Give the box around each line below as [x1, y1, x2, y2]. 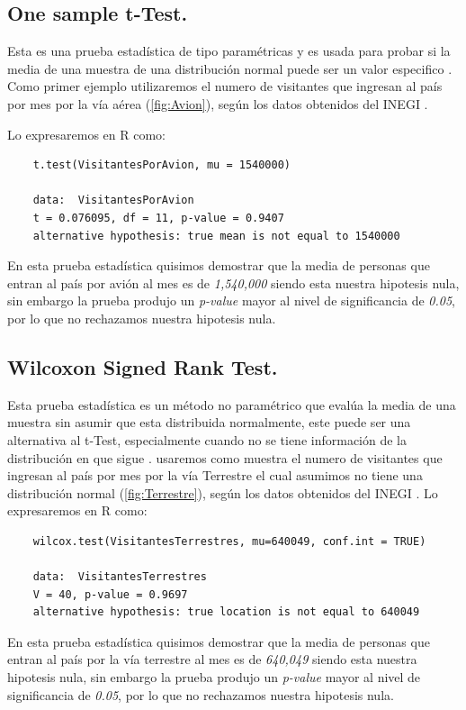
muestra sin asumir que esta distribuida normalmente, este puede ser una [7, 413, 411, 432]
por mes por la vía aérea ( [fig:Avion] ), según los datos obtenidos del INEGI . [7, 94, 428, 113]
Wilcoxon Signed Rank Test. [7, 352, 278, 380]
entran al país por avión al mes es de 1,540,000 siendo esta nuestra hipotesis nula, [7, 273, 460, 292]
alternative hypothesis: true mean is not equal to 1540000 [32, 229, 400, 242]
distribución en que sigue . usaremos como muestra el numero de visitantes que [7, 448, 443, 467]
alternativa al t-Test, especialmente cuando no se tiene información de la [7, 430, 407, 449]
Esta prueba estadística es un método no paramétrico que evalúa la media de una [7, 395, 456, 414]
